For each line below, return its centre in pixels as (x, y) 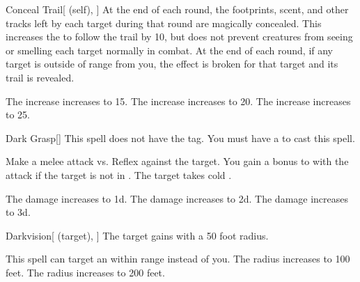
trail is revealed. (40, 77)
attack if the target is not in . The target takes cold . (119, 174)
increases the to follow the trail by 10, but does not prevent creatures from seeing (179, 37)
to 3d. (18, 212)
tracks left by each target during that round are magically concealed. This (164, 23)
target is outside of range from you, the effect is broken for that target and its (172, 64)
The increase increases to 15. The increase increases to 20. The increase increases (178, 101)
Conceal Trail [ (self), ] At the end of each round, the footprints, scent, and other (177, 9)
